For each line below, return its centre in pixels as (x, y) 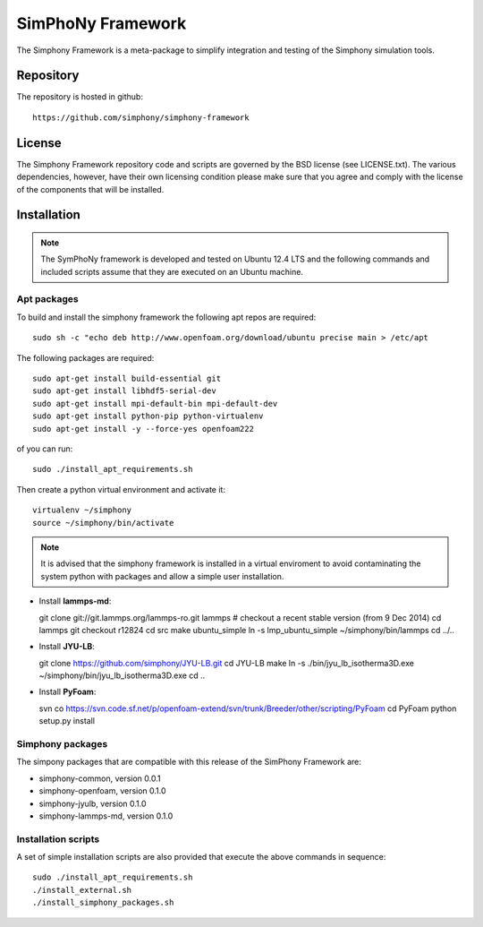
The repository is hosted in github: (80, 97)
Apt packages (48, 299)
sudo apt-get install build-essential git (127, 379)
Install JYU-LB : (67, 647)
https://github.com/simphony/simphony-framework (141, 117)
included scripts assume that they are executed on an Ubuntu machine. (172, 271)
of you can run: (45, 449)
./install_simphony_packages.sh (103, 903)
